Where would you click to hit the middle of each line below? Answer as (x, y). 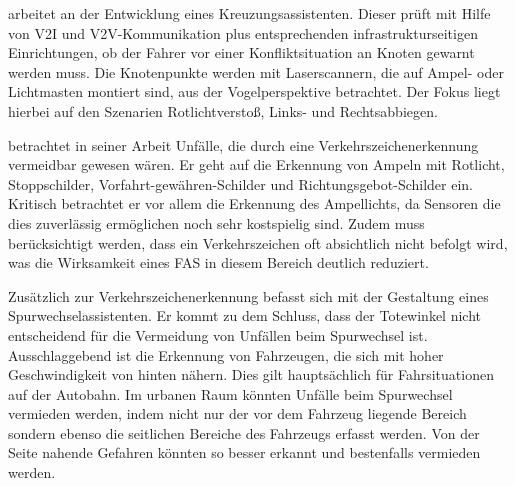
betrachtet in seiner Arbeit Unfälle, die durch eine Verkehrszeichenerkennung (243, 144)
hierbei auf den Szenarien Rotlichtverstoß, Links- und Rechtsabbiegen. (223, 110)
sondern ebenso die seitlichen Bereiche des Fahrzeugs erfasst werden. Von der (244, 432)
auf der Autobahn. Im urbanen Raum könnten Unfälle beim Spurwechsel (230, 393)
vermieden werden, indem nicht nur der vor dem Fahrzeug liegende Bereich (237, 413)
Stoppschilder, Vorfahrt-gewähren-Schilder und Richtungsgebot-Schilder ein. (240, 183)
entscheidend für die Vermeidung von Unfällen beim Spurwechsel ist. (218, 334)
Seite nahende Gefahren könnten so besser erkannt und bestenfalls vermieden (244, 452)
